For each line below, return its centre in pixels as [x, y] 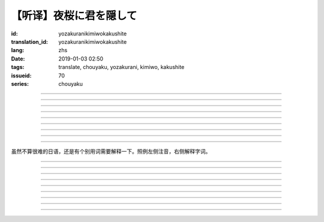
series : [20, 83]
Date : [18, 58]
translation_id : [29, 41]
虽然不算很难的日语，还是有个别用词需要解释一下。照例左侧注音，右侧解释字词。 [111, 151]
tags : [18, 67]
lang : [18, 50]
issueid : [21, 76]
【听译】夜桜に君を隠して [74, 16]
